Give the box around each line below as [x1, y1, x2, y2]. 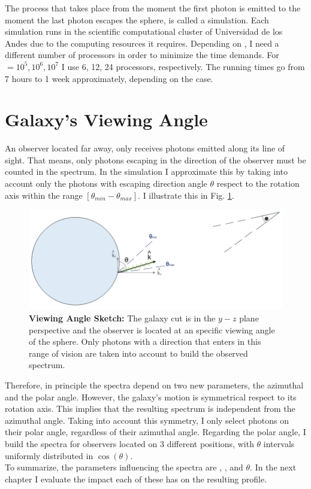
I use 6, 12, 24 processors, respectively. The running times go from [61, 60, 305, 72]
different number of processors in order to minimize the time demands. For [5, 48, 279, 61]
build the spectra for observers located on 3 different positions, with [5, 438, 254, 450]
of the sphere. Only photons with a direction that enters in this [29, 335, 261, 348]
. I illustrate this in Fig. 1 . [138, 189, 234, 201]
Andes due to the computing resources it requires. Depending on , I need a [5, 37, 279, 49]
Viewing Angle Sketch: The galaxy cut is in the [29, 312, 216, 324]
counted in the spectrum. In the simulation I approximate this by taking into [5, 165, 288, 178]
